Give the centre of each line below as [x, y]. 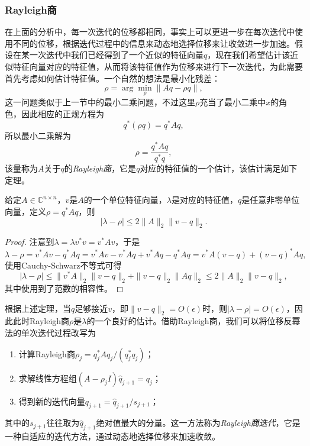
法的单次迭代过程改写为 [50, 332]
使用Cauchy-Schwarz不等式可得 [63, 265]
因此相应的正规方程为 [62, 114]
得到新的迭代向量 [52, 401]
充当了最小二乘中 [233, 102]
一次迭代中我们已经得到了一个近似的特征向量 [116, 55]
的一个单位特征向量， [125, 200]
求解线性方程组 [48, 378]
